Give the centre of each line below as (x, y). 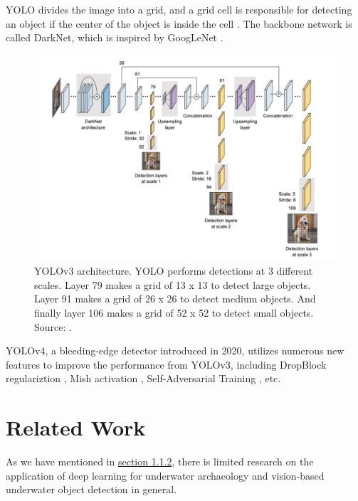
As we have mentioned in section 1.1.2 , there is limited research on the (160, 462)
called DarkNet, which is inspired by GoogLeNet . (115, 37)
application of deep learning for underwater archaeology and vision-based (165, 475)
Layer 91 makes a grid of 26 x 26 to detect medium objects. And (175, 299)
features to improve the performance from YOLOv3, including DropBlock (166, 364)
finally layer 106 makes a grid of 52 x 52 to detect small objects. (174, 312)
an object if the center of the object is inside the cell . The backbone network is (179, 23)
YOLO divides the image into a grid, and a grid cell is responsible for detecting (179, 9)
